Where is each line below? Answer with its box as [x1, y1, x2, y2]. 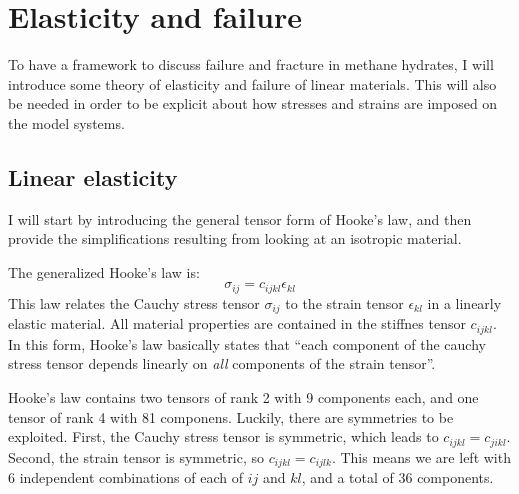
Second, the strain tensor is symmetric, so [8, 446, 264, 467]
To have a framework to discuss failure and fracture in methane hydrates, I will [8, 54, 494, 75]
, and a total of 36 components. [301, 467, 494, 488]
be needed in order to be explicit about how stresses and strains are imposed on [8, 93, 498, 114]
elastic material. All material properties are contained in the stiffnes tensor [8, 313, 466, 334]
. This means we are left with [331, 446, 511, 467]
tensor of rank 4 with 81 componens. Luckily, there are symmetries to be [8, 406, 454, 427]
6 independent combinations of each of [8, 467, 243, 488]
